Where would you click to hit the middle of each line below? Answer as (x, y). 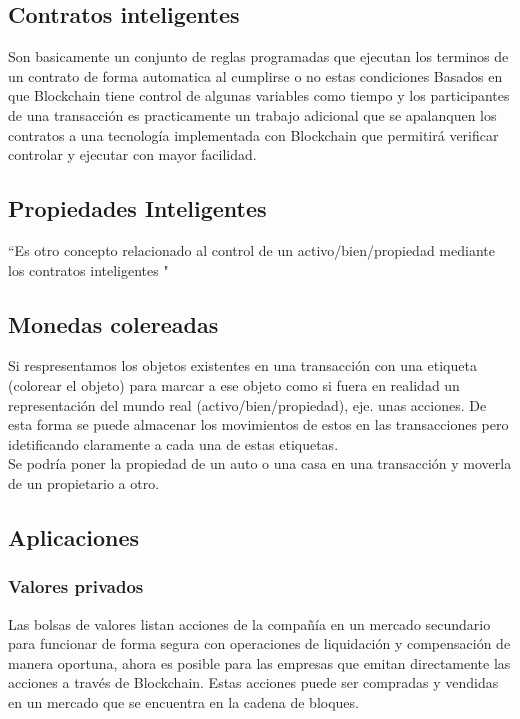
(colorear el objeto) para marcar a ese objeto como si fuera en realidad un (234, 384)
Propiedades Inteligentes (137, 208)
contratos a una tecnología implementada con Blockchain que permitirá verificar (253, 134)
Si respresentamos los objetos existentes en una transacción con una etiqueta (242, 365)
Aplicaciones (74, 536)
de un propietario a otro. (84, 482)
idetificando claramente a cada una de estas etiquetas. (173, 443)
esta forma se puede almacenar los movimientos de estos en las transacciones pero (258, 424)
